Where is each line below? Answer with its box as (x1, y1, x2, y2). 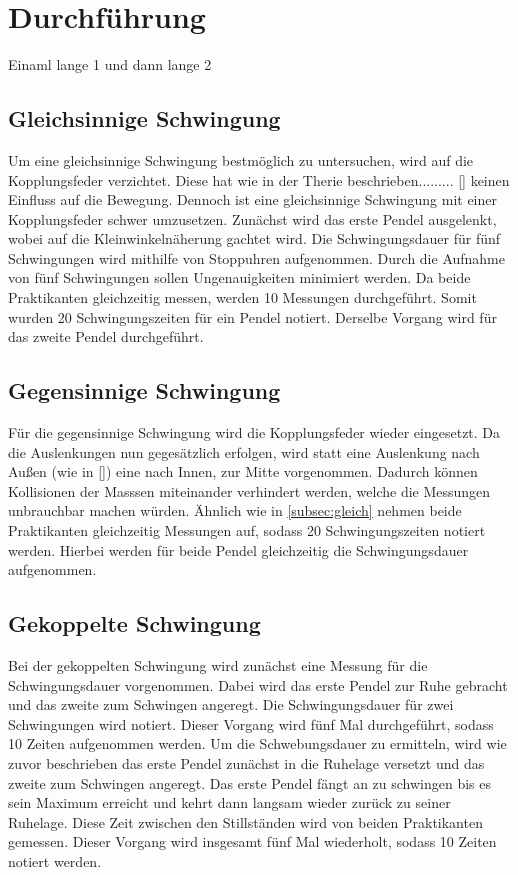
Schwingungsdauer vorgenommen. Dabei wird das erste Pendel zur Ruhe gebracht (8, 674, 508, 695)
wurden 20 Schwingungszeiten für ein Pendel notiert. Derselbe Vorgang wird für (8, 306, 497, 327)
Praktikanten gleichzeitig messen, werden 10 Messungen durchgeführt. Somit (8, 287, 477, 308)
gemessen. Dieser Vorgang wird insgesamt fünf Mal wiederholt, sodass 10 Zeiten (8, 831, 497, 852)
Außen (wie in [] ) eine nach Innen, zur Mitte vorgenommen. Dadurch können (8, 461, 478, 482)
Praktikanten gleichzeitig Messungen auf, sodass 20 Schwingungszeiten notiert (8, 520, 486, 541)
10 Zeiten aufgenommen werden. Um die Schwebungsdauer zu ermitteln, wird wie (8, 733, 507, 754)
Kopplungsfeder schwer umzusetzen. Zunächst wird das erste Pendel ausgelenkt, (8, 208, 497, 229)
